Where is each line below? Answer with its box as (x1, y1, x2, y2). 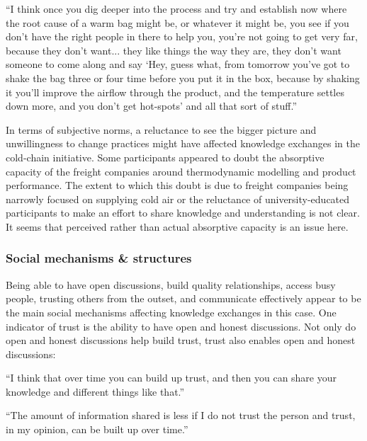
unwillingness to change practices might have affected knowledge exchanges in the (6, 136, 361, 151)
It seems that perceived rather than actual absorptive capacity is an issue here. (6, 219, 349, 234)
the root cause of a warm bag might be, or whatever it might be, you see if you (6, 15, 349, 30)
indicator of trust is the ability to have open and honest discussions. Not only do (6, 319, 356, 333)
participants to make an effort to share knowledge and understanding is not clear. (6, 205, 360, 220)
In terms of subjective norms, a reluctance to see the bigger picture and (6, 122, 317, 137)
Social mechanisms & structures (6, 249, 192, 267)
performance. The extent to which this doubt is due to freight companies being (6, 178, 349, 193)
